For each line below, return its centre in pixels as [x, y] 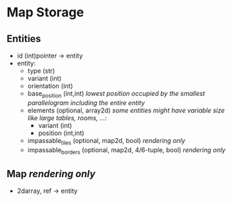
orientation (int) [50, 86]
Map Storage [45, 12]
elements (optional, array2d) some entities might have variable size [126, 110]
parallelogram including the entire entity [86, 102]
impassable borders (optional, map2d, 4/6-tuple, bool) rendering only [126, 150]
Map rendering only [51, 174]
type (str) [41, 71]
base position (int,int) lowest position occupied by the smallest [116, 95]
